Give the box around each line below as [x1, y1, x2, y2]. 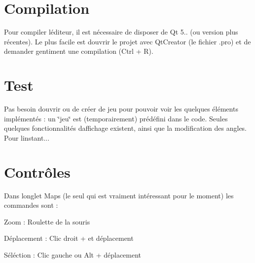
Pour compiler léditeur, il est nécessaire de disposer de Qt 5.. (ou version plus [4, 27, 238, 37]
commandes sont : [4, 200, 58, 210]
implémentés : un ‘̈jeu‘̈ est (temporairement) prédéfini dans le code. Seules [4, 113, 228, 123]
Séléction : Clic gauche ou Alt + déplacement [4, 249, 142, 260]
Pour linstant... [4, 132, 50, 143]
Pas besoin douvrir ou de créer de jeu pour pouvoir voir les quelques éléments [4, 104, 238, 114]
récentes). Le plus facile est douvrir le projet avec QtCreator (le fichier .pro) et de [4, 36, 251, 46]
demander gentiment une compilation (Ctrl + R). [4, 46, 153, 56]
